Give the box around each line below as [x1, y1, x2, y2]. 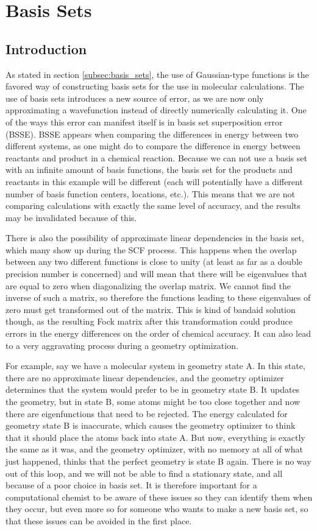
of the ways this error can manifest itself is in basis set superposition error [5, 115, 283, 128]
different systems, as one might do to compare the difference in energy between [5, 139, 301, 152]
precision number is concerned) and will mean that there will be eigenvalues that [5, 267, 308, 280]
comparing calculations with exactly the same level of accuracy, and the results [5, 199, 301, 212]
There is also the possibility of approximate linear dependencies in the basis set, [5, 231, 304, 244]
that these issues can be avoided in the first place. [5, 514, 192, 527]
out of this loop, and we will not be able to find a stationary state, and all [5, 466, 283, 479]
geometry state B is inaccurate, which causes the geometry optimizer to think [5, 419, 296, 432]
